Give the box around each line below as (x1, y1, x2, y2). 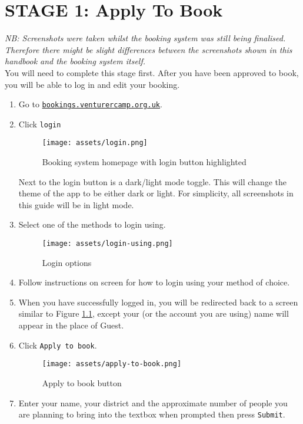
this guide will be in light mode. (18, 198, 134, 211)
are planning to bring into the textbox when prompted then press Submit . (18, 408, 285, 420)
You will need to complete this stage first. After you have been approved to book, (5, 66, 299, 78)
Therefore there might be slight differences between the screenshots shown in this (5, 43, 292, 55)
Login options (42, 256, 92, 268)
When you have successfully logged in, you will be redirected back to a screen (18, 295, 298, 308)
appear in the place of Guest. (18, 319, 124, 331)
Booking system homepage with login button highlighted (42, 156, 247, 168)
